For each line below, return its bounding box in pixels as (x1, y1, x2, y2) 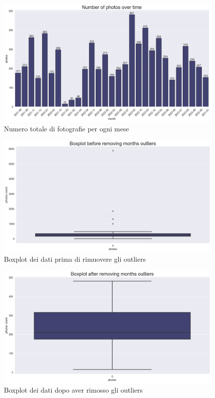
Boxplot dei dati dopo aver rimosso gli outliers (4, 384, 143, 395)
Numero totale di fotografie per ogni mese (4, 123, 129, 133)
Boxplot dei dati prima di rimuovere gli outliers (4, 253, 146, 264)
